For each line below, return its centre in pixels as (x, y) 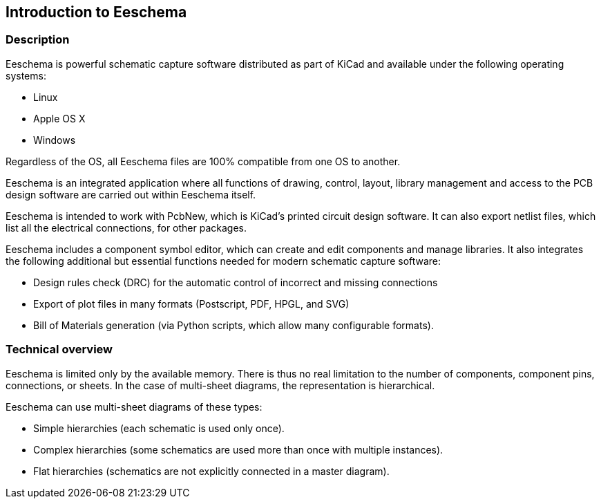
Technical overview (59, 349)
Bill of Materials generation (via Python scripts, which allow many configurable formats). (233, 325)
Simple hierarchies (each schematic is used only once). (159, 428)
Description (38, 40)
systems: (26, 75)
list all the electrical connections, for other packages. (126, 227)
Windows (55, 140)
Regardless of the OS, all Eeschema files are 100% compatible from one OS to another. (203, 161)
